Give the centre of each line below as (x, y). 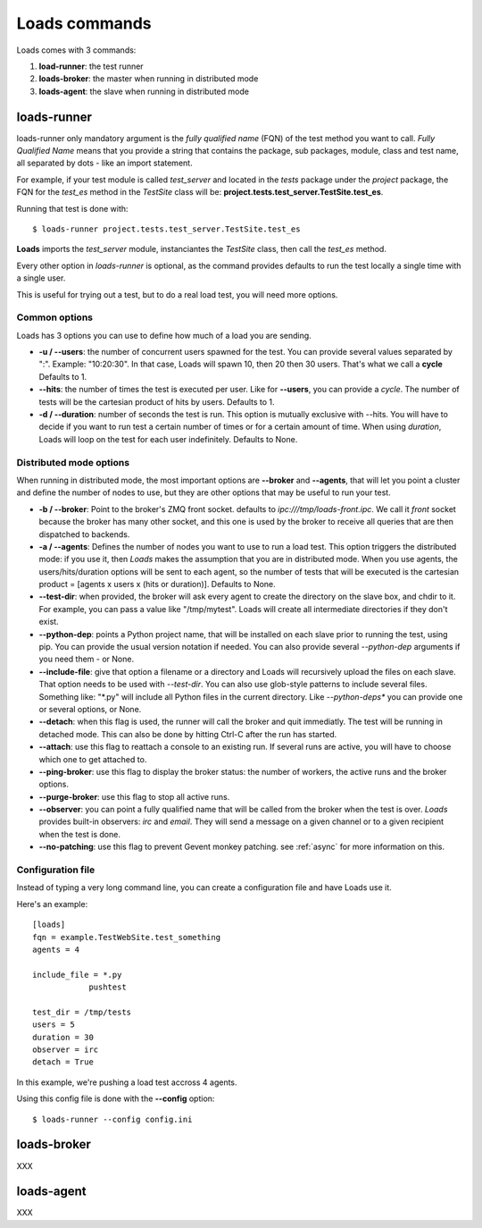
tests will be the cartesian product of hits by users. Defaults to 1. (157, 401)
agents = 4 (56, 949)
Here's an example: (52, 904)
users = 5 (54, 1025)
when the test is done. (79, 834)
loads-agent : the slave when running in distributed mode (144, 91)
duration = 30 (63, 1037)
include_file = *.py (77, 975)
